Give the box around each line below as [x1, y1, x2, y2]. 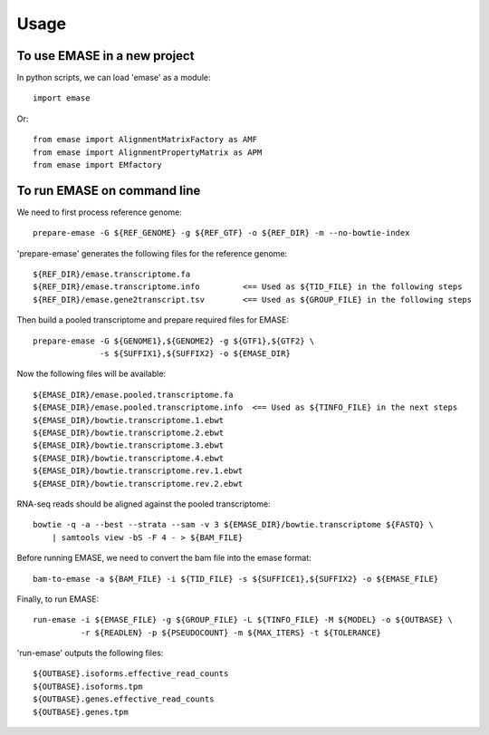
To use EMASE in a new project [16, 48, 195, 63]
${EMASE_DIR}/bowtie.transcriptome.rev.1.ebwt [33, 466, 244, 476]
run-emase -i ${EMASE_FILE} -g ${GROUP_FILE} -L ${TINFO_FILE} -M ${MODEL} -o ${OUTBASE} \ [33, 614, 453, 625]
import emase [33, 93, 91, 103]
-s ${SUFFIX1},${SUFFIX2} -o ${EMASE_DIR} [100, 349, 292, 359]
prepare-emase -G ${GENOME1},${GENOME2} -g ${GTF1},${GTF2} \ [33, 335, 315, 346]
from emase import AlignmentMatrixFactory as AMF [33, 134, 258, 145]
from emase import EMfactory [33, 160, 162, 170]
